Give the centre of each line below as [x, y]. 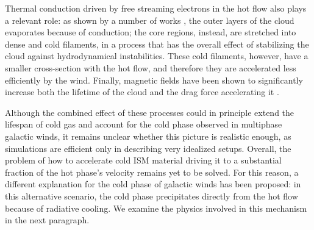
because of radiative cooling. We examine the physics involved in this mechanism [156, 208]
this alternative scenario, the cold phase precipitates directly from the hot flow [152, 196]
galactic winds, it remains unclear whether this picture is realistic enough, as [148, 136]
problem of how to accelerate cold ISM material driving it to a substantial [143, 160]
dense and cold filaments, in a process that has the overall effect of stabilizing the [157, 44]
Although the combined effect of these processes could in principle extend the [150, 112]
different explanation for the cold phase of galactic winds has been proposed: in [153, 184]
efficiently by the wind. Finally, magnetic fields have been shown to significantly [154, 80]
